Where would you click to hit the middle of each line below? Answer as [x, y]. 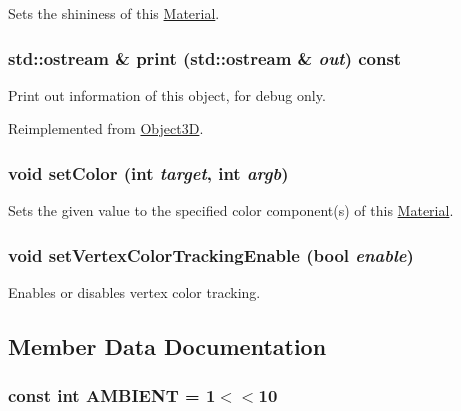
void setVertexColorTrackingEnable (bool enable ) [211, 254]
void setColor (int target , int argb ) [148, 172]
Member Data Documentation [167, 346]
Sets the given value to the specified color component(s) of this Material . [231, 210]
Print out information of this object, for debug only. [167, 94]
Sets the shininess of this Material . [114, 13]
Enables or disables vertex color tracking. [134, 292]
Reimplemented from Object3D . [106, 128]
